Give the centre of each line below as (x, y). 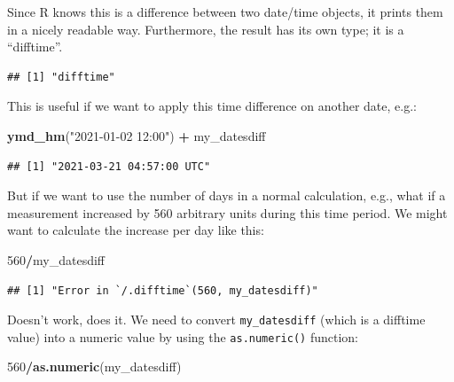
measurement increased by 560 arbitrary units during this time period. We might (227, 212)
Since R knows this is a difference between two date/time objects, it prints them (225, 12)
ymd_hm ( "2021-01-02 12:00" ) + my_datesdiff (137, 135)
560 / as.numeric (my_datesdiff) (94, 366)
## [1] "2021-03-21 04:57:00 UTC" (109, 166)
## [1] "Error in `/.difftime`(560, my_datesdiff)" (163, 290)
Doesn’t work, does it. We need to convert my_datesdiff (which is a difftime (216, 320)
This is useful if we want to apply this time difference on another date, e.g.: (212, 106)
